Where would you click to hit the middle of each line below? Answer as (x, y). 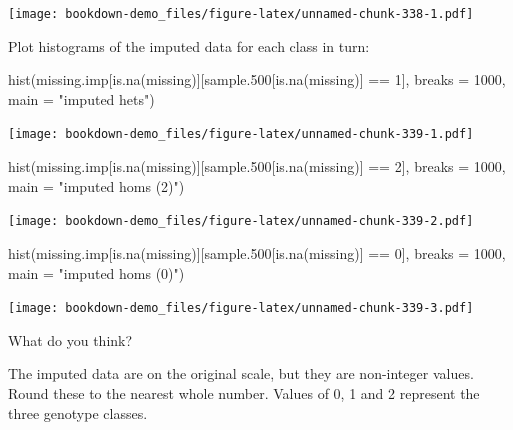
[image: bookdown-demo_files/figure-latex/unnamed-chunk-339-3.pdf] (241, 308)
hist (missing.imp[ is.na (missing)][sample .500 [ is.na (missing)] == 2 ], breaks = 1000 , (257, 166)
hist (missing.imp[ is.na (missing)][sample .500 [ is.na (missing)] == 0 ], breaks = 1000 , (257, 252)
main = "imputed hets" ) (81, 98)
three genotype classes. (78, 412)
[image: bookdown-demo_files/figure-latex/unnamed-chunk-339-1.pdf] (241, 134)
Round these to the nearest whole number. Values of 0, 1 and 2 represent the (244, 392)
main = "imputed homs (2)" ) (96, 185)
